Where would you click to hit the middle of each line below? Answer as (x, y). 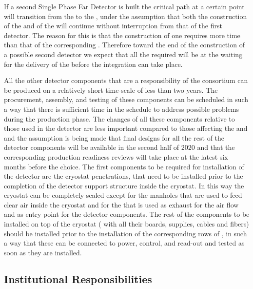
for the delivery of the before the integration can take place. (93, 64)
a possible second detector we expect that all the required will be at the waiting (123, 54)
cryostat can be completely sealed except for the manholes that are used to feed (123, 195)
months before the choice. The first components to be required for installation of (124, 166)
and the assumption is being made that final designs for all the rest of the (114, 137)
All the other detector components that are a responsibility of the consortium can (126, 80)
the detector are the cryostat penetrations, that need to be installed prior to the (124, 176)
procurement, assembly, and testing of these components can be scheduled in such (126, 99)
